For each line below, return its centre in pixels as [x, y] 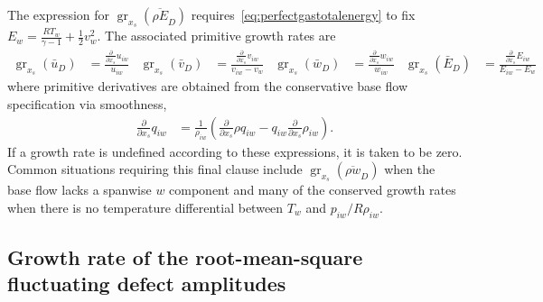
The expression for [59, 14]
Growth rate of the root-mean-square [185, 257]
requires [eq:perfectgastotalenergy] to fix [303, 14]
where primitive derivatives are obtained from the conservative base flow [207, 86]
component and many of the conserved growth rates [313, 190]
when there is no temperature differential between [145, 207]
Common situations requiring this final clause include [155, 169]
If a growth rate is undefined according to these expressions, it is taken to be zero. [235, 151]
